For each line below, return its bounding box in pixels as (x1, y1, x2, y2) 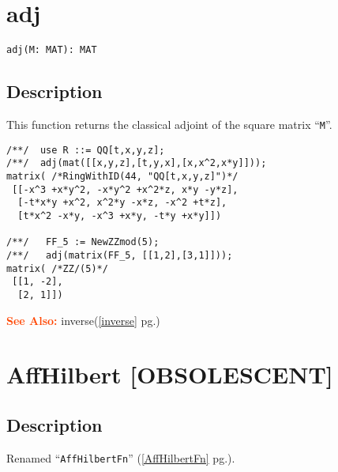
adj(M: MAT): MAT (6, 44, 97, 56)
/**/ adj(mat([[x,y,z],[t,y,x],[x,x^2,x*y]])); (6, 157, 267, 169)
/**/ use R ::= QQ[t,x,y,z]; (6, 144, 165, 156)
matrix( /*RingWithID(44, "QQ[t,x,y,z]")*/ (6, 170, 238, 182)
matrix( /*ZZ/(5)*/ (6, 262, 108, 274)
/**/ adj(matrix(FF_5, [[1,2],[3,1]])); (6, 249, 233, 261)
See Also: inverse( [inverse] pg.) (6, 312, 160, 328)
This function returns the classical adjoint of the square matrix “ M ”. (6, 115, 332, 132)
